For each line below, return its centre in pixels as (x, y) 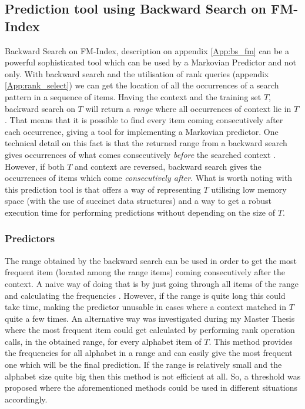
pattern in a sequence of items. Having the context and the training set (133, 96)
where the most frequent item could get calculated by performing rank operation (150, 330)
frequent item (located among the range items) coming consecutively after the (145, 272)
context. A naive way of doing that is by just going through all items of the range (152, 283)
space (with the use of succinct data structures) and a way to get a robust (138, 201)
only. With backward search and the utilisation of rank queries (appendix (137, 73)
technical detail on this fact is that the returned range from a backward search (146, 143)
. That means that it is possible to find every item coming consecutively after (144, 120)
